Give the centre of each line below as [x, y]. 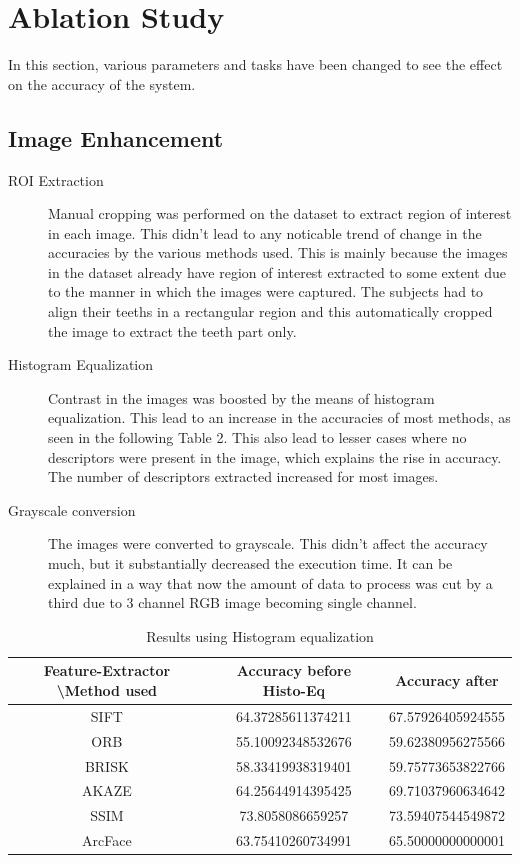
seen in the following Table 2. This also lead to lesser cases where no [257, 437]
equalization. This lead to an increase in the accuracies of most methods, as [279, 417]
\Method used [107, 689]
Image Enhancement [116, 137]
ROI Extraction [56, 179]
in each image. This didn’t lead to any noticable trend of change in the [265, 232]
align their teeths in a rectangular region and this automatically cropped [270, 311]
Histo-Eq [294, 689]
